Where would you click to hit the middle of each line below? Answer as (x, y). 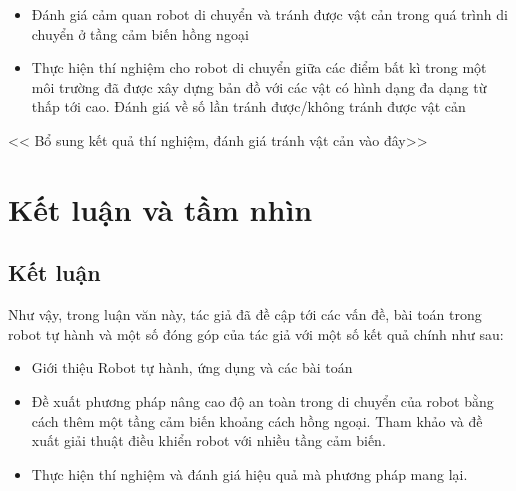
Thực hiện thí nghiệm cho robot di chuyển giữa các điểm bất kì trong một (259, 67)
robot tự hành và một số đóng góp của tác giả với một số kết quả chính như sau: (256, 333)
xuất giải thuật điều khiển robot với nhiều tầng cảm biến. (208, 440)
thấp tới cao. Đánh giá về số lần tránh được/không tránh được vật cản (248, 106)
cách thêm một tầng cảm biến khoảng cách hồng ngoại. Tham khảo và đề (257, 420)
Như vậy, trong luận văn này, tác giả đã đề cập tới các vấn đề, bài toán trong (245, 314)
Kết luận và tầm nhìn (160, 208)
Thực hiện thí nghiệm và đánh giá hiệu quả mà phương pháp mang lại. (249, 473)
